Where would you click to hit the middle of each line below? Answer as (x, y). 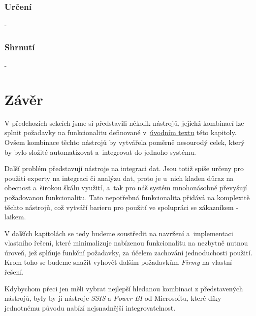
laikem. (15, 217)
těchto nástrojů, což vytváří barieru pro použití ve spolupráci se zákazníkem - (121, 207)
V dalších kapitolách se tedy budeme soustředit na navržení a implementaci (119, 233)
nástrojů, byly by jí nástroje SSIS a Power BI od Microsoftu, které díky (113, 298)
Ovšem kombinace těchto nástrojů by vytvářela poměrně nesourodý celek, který (125, 142)
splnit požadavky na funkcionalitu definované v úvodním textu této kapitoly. (121, 132)
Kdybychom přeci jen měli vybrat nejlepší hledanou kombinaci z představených (124, 288)
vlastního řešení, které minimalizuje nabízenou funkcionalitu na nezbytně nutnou (126, 243)
